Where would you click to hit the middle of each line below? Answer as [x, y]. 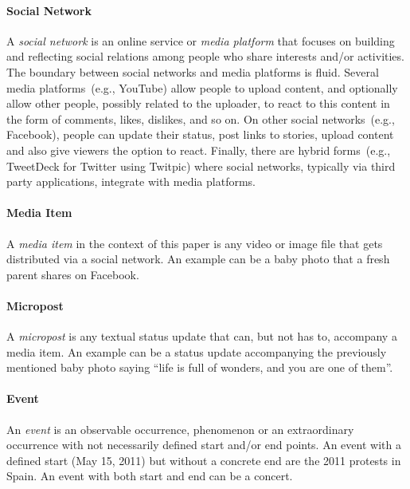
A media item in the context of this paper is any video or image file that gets [195, 243]
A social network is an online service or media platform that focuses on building [201, 40]
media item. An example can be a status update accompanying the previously [197, 351]
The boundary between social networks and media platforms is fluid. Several [193, 71]
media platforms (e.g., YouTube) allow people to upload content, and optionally [202, 87]
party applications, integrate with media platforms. [131, 181]
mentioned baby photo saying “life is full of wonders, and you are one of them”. [200, 367]
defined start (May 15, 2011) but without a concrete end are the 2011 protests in [204, 460]
